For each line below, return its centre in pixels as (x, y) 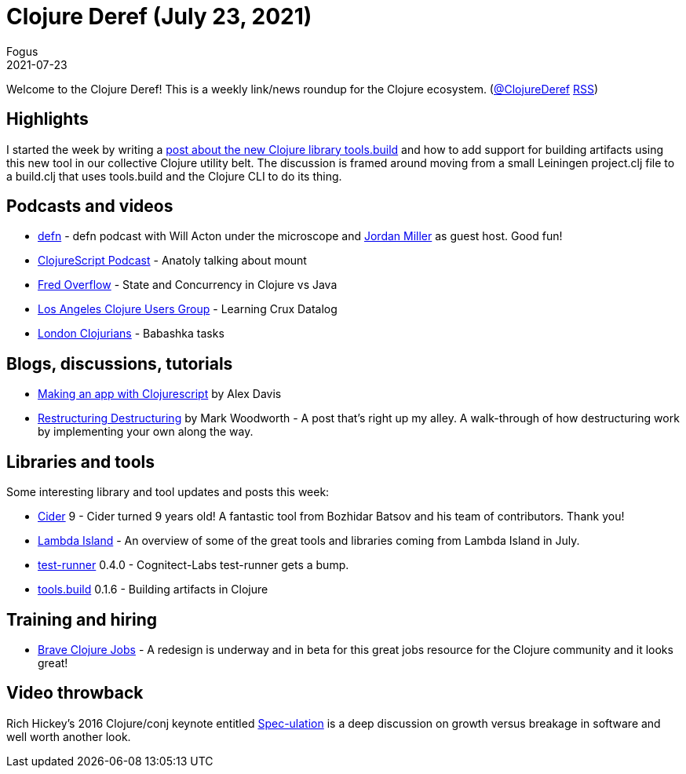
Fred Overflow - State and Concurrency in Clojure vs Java (188, 285)
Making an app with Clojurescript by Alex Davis (160, 394)
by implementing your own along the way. (146, 432)
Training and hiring (82, 619)
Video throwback (75, 693)
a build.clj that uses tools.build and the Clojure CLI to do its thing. (174, 176)
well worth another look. (69, 736)
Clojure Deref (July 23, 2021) (159, 16)
